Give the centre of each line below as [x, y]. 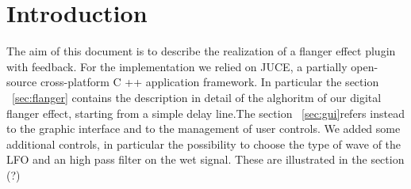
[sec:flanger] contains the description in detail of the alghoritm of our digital [197, 97]
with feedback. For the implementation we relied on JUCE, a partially [177, 66]
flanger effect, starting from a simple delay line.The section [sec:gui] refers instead [205, 113]
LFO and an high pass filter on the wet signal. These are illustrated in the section [205, 159]
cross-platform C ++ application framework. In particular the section [209, 82]
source [22, 82]
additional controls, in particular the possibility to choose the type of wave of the [204, 144]
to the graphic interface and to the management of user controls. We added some [204, 129]
